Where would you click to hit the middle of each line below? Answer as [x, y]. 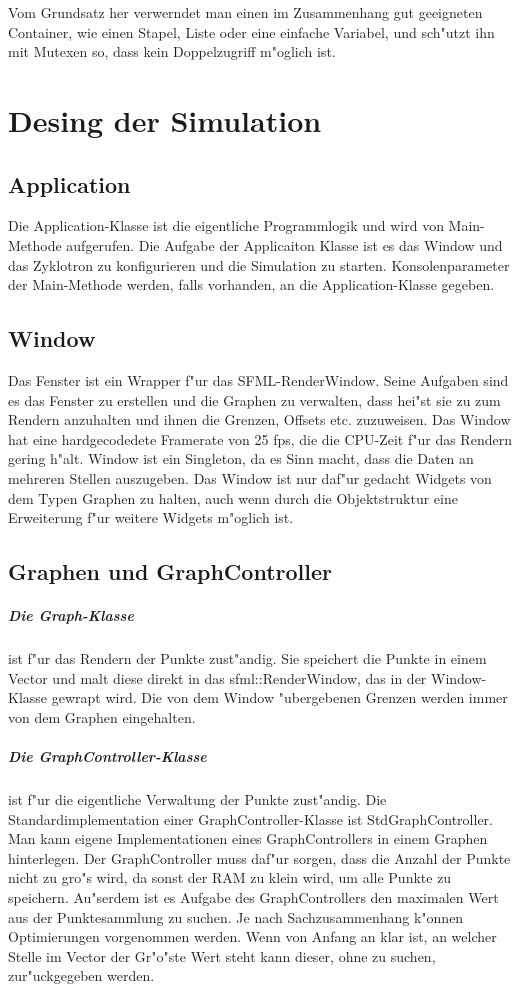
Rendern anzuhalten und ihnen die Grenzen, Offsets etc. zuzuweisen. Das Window [259, 419]
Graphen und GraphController [170, 571]
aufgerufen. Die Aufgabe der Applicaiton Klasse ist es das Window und [284, 244]
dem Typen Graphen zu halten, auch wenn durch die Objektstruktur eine [233, 497]
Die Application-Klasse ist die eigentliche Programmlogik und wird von [226, 225]
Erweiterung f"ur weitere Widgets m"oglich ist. [151, 517]
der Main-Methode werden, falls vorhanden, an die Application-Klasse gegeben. [251, 284]
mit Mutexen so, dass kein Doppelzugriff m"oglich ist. [172, 51]
